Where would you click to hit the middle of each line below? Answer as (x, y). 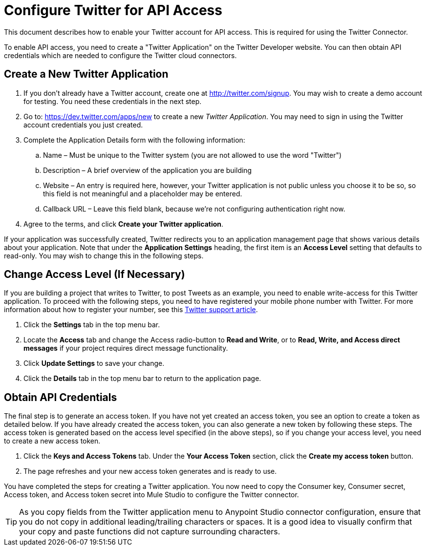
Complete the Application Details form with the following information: (134, 140)
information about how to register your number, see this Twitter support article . (131, 310)
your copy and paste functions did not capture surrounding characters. (150, 532)
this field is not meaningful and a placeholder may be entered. (143, 193)
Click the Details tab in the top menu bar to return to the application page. (142, 379)
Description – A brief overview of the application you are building (148, 170)
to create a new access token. (52, 441)
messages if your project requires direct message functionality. (126, 348)
